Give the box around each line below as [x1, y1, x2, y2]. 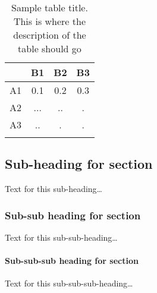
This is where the [13, 14, 86, 28]
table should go [18, 42, 81, 55]
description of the [13, 28, 86, 42]
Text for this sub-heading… [5, 182, 102, 195]
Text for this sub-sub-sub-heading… [5, 277, 133, 289]
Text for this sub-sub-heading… [5, 231, 118, 244]
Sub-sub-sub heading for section [5, 254, 139, 267]
